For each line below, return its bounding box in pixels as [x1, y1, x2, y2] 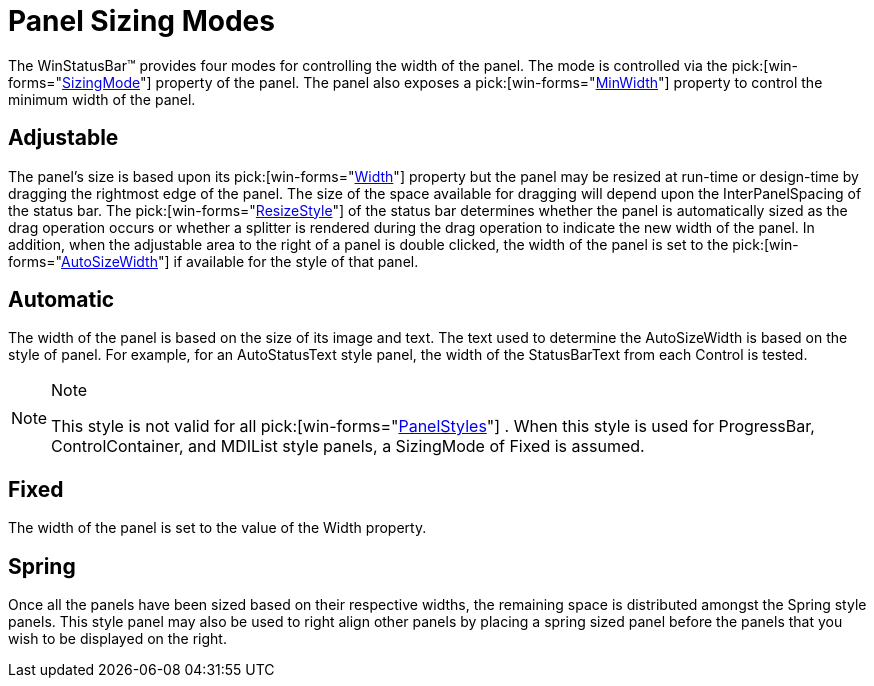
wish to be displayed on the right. [8, 630, 227, 648]
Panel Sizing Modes [8, 4, 275, 38]
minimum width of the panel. [8, 90, 196, 108]
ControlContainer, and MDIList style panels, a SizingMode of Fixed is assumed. [51, 436, 645, 457]
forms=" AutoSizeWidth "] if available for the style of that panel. [8, 252, 419, 270]
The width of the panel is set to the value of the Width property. [8, 519, 427, 537]
